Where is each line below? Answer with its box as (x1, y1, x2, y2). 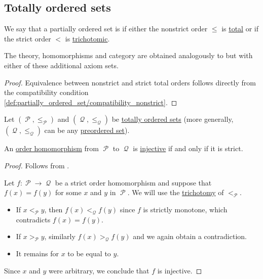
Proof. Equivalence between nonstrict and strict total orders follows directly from (4, 77, 256, 87)
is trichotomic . (65, 33, 110, 43)
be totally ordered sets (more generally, (111, 114, 234, 124)
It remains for (16, 248, 59, 258)
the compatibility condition (4, 87, 89, 98)
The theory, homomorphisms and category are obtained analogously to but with (4, 50, 253, 61)
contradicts (16, 214, 51, 224)
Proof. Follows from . (4, 160, 69, 170)
